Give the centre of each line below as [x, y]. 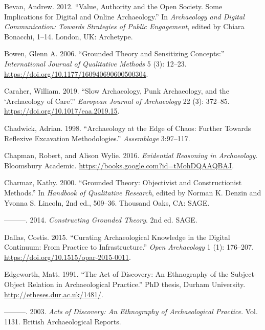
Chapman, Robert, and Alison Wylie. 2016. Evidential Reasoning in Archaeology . [131, 155]
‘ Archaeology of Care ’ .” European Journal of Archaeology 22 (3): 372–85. [117, 101]
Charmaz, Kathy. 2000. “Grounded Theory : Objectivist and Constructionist [123, 182]
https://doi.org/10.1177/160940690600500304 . [76, 73]
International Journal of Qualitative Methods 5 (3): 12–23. [95, 63]
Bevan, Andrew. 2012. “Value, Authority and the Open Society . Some [113, 6]
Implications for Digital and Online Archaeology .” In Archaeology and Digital [124, 16]
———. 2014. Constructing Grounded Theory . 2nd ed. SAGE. [101, 220]
